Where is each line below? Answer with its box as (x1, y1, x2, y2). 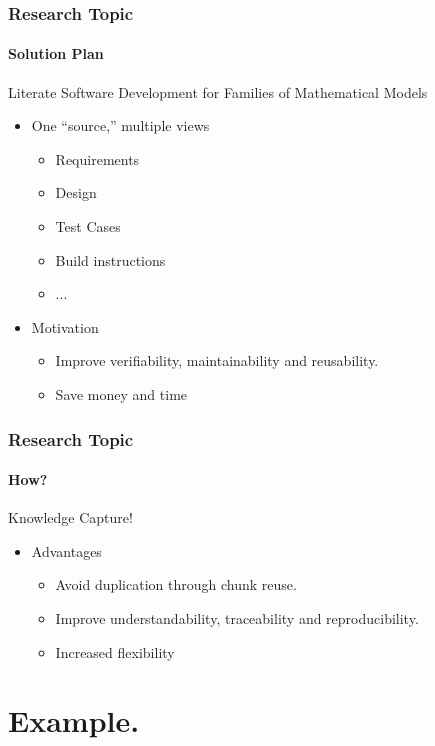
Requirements (55, 148, 140, 169)
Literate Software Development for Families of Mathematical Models (8, 81, 428, 102)
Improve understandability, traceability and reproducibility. (55, 608, 419, 628)
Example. (8, 700, 140, 741)
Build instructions (55, 249, 166, 270)
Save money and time (55, 383, 188, 404)
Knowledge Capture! (8, 507, 133, 528)
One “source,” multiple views (31, 115, 210, 136)
